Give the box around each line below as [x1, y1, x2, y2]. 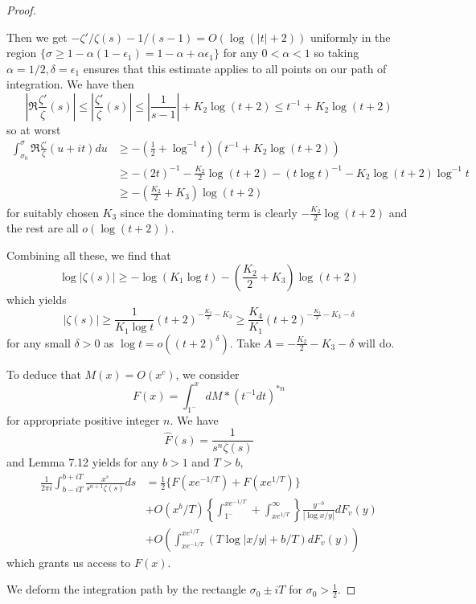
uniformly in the [310, 28, 391, 45]
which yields [6, 290, 67, 307]
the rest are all [6, 220, 79, 236]
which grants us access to [6, 553, 131, 570]
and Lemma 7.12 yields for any [6, 454, 159, 470]
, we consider [175, 365, 240, 382]
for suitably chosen [6, 203, 99, 220]
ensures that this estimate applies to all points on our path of [83, 60, 387, 76]
